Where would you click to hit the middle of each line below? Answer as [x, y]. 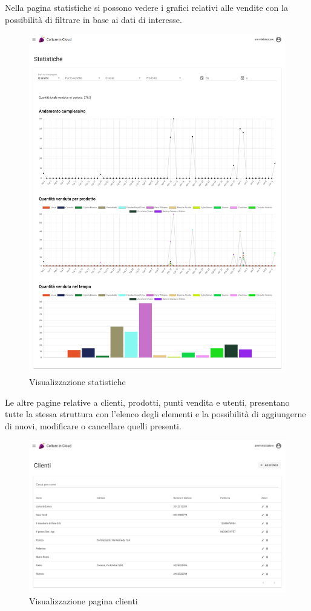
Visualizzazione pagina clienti [83, 600]
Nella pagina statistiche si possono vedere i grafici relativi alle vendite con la [146, 7]
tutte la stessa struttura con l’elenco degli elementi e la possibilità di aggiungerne [155, 414]
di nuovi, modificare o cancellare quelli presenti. [93, 425]
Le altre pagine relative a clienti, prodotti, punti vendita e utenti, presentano [147, 402]
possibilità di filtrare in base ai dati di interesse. [93, 19]
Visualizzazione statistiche [77, 381]
